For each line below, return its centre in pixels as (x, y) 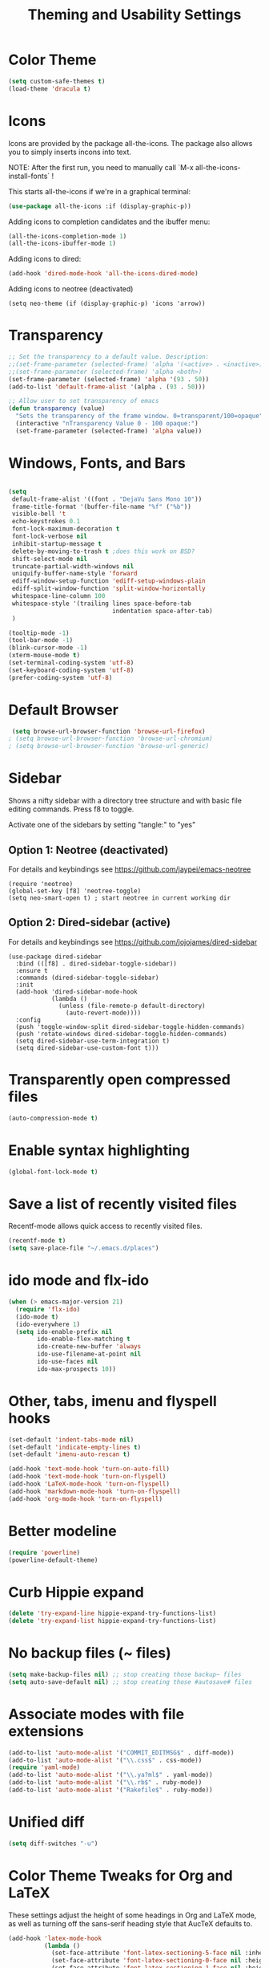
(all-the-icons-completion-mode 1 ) (68, 236)
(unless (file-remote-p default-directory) (132, 1006)
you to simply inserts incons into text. (70, 152)
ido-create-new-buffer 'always (89, 1347)
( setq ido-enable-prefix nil (64, 1332)
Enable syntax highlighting (99, 1150)
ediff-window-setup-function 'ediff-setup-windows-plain (108, 581)
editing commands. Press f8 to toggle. (71, 809)
